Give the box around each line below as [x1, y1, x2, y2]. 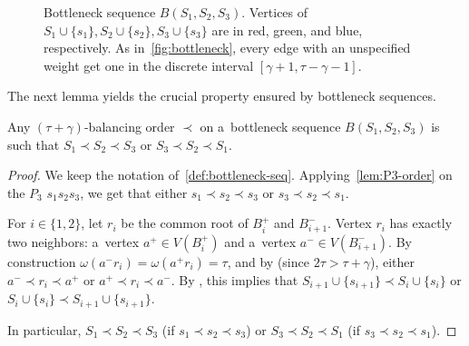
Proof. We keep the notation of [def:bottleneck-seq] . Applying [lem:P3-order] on [7, 165, 453, 184]
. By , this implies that [171, 270, 298, 289]
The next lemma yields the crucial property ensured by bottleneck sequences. [7, 86, 436, 105]
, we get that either [80, 183, 188, 202]
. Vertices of [241, 3, 308, 21]
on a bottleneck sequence [200, 116, 341, 135]
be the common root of [121, 213, 249, 232]
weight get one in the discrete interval [44, 55, 254, 74]
